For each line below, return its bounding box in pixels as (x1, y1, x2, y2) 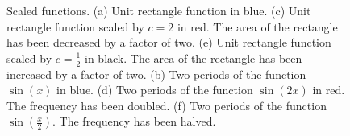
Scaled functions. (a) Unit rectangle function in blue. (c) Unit (6, 2, 311, 19)
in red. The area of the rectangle (177, 18, 338, 35)
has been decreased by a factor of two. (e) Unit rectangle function (6, 34, 331, 51)
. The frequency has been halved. (52, 113, 216, 130)
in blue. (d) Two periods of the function (56, 81, 253, 98)
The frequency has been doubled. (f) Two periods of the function (6, 97, 327, 113)
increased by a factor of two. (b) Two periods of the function (6, 65, 306, 82)
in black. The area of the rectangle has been (85, 49, 302, 66)
